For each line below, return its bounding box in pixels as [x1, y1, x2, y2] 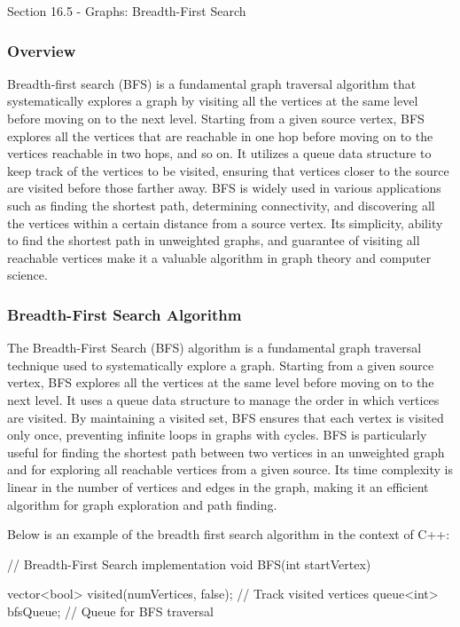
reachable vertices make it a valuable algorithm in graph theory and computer [7, 248, 432, 266]
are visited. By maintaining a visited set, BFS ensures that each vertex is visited [7, 408, 444, 426]
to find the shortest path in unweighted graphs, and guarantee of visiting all [7, 231, 420, 250]
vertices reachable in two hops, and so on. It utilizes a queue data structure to [7, 144, 432, 163]
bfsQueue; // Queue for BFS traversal [7, 601, 214, 620]
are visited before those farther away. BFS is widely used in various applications [7, 179, 441, 197]
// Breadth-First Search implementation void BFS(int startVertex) [7, 554, 371, 573]
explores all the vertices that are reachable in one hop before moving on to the [7, 126, 433, 145]
